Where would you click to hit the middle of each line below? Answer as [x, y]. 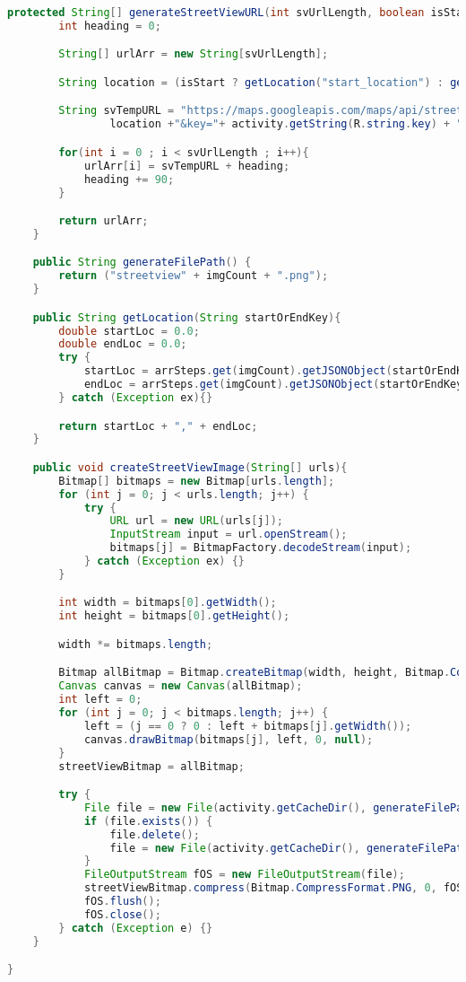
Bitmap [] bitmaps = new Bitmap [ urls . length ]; [197, 481]
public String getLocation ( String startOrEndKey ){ [187, 317]
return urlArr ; [104, 221]
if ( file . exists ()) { [148, 821]
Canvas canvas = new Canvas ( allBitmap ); [181, 686]
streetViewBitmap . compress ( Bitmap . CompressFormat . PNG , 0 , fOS [273, 888]
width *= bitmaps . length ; [136, 644]
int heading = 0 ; [110, 26]
